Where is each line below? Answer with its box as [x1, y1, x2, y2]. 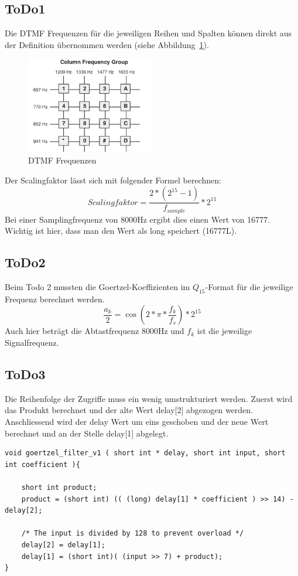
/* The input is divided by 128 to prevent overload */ [21, 529, 244, 538]
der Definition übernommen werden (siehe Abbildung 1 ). [5, 38, 209, 50]
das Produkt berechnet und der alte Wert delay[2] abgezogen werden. [5, 404, 253, 416]
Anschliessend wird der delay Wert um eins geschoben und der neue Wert [5, 415, 269, 428]
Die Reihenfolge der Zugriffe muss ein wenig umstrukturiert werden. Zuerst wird [5, 392, 293, 404]
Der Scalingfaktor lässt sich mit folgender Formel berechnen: [5, 173, 221, 186]
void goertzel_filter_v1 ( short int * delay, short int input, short [5, 449, 286, 458]
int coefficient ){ [5, 460, 80, 469]
